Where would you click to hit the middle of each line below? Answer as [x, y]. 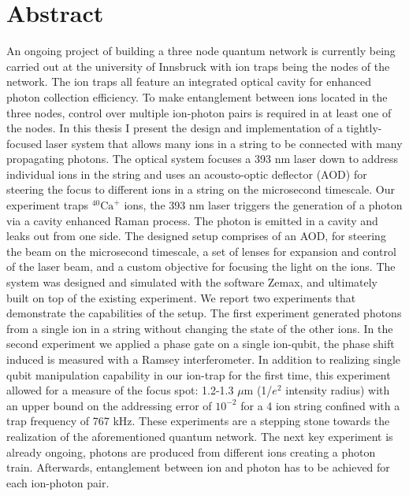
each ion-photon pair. [58, 482]
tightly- [364, 128]
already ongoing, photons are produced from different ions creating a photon [191, 452]
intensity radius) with [338, 390]
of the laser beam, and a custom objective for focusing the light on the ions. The [201, 267]
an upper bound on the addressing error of [109, 405]
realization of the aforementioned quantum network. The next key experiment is [200, 436]
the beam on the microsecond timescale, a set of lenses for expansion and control [201, 251]
